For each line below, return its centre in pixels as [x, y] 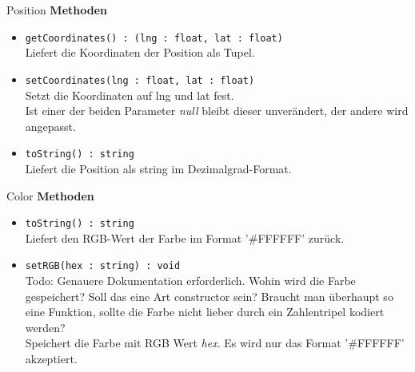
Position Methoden [57, 10]
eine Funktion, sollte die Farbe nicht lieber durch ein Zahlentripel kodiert [205, 312]
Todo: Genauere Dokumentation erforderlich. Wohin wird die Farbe [190, 281]
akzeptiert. [51, 358]
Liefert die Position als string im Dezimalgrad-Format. [158, 168]
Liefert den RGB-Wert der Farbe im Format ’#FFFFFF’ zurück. [185, 237]
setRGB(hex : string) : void [103, 266]
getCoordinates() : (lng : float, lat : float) [154, 38]
